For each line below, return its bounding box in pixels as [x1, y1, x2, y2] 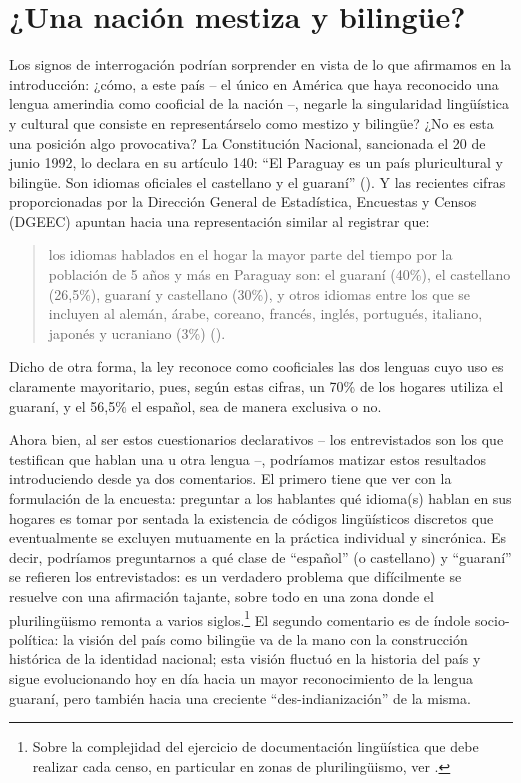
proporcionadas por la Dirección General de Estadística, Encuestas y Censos [9, 191, 477, 212]
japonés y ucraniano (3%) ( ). [48, 322, 226, 343]
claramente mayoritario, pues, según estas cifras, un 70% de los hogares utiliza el [9, 376, 504, 397]
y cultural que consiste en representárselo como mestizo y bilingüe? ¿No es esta [9, 112, 494, 133]
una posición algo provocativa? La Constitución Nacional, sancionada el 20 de [9, 132, 486, 153]
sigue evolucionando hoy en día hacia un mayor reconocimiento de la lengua [9, 668, 474, 688]
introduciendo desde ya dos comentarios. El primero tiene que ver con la [9, 468, 452, 489]
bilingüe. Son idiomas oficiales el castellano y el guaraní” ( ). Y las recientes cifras [9, 171, 506, 192]
